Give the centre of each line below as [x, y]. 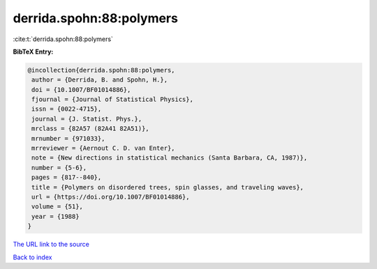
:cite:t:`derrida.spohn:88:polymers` [63, 39]
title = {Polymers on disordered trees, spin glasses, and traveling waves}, [168, 187]
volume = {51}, [58, 207]
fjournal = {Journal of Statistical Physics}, [112, 100]
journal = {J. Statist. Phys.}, [87, 119]
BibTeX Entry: [33, 52]
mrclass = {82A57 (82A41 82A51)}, [90, 129]
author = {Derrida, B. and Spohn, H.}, [99, 80]
